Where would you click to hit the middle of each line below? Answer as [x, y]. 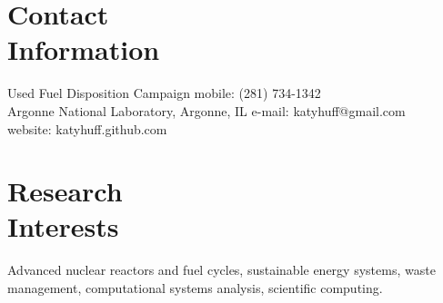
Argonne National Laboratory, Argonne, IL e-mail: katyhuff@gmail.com [206, 110]
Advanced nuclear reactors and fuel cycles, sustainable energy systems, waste [221, 270]
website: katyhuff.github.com [87, 128]
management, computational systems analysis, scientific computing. [195, 288]
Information [84, 49]
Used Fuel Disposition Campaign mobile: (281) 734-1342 [164, 93]
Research [65, 191]
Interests [63, 226]
